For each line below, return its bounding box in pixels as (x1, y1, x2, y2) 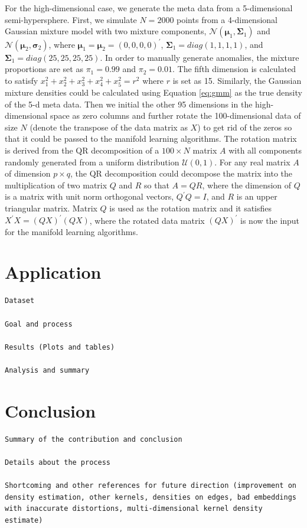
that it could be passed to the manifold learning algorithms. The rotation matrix (5, 132, 297, 145)
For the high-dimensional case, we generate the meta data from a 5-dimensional (5, 2, 293, 14)
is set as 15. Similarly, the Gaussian (172, 74, 302, 86)
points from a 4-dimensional (177, 13, 277, 25)
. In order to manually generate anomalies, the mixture (100, 51, 299, 63)
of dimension (5, 167, 51, 180)
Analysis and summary (5, 366, 90, 374)
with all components (228, 144, 302, 156)
